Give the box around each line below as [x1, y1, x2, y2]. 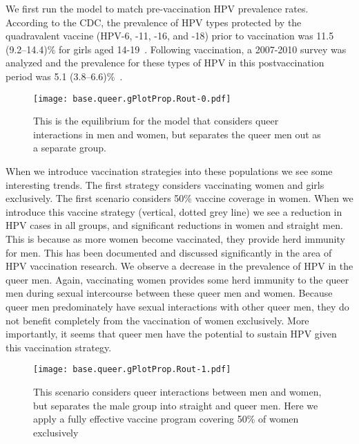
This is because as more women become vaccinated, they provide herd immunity [6, 231, 345, 246]
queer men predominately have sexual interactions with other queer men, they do [6, 299, 349, 313]
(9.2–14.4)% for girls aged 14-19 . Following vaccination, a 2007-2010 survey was [6, 41, 347, 56]
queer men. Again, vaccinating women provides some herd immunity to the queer [6, 272, 349, 286]
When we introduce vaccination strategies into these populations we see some [6, 164, 333, 178]
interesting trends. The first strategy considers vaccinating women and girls [6, 177, 324, 192]
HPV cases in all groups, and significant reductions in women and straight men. [6, 218, 343, 232]
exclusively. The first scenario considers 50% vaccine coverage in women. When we [6, 191, 353, 205]
